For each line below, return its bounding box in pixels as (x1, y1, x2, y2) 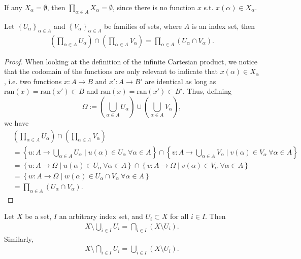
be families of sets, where (104, 20, 182, 31)
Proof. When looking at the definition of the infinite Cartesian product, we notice (4, 56, 258, 66)
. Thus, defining (182, 86, 232, 96)
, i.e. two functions (4, 76, 62, 86)
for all (170, 211, 189, 221)
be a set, (25, 211, 52, 221)
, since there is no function (112, 2, 195, 12)
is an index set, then (191, 20, 255, 31)
